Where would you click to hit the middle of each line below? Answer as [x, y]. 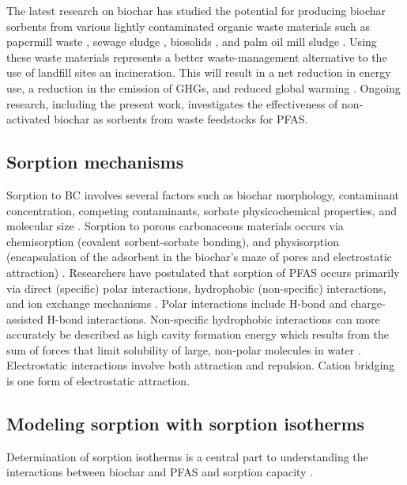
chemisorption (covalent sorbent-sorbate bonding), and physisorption [173, 241]
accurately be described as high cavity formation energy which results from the [198, 334]
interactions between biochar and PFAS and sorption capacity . [160, 472]
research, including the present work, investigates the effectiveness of [172, 103]
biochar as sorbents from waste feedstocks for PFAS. [181, 119]
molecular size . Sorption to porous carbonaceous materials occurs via [175, 226]
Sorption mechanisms [95, 162]
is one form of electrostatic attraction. [98, 381]
